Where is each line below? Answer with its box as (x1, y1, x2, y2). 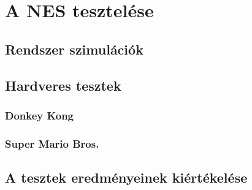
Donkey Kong (5, 107, 74, 123)
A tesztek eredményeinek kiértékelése (5, 168, 248, 187)
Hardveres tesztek (5, 75, 121, 94)
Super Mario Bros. (5, 135, 99, 151)
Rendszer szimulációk (5, 39, 143, 58)
